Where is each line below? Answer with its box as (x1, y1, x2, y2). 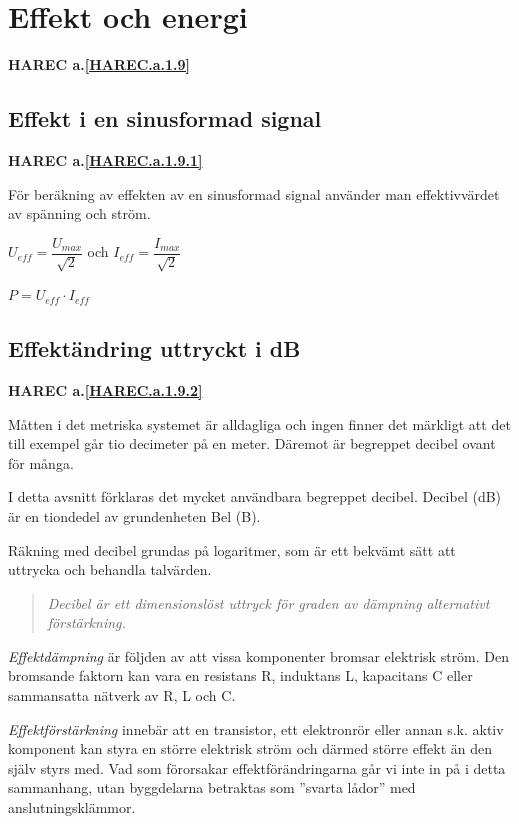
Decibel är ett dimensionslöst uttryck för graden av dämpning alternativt (47, 592, 490, 613)
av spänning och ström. (8, 203, 151, 224)
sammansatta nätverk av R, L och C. (8, 685, 236, 706)
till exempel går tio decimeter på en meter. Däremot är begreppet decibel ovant (8, 433, 496, 454)
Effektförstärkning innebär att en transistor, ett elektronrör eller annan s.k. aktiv (8, 718, 504, 739)
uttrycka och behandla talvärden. (8, 559, 212, 580)
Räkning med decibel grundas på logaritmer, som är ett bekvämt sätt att (8, 539, 456, 560)
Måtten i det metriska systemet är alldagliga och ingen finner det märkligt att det (8, 413, 511, 434)
